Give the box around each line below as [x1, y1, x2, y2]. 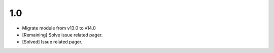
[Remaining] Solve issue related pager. [22, 31, 103, 37]
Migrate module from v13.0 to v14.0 [22, 25, 96, 31]
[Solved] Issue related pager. [22, 39, 83, 45]
